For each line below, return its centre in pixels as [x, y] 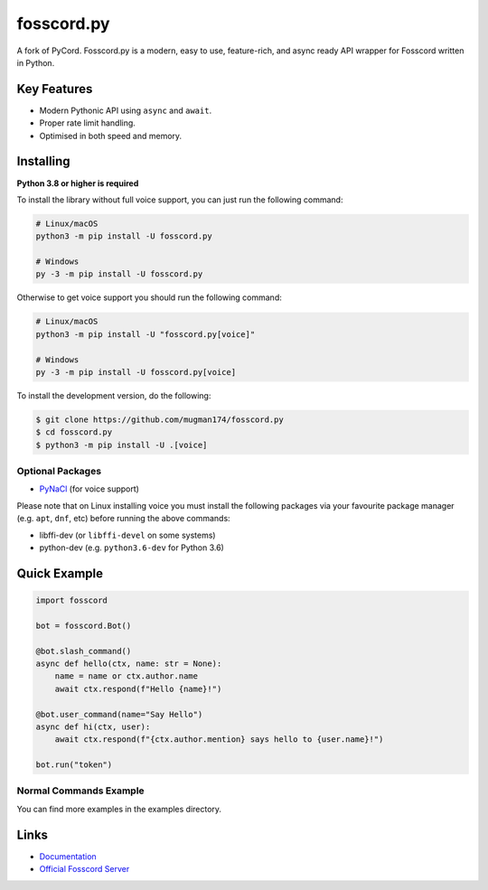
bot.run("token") [74, 765]
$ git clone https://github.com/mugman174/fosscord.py [160, 419]
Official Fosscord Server [84, 869]
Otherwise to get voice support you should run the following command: [149, 297]
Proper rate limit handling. [87, 123]
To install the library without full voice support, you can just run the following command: [180, 200]
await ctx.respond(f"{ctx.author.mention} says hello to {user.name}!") [219, 740]
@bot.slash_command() [84, 651]
